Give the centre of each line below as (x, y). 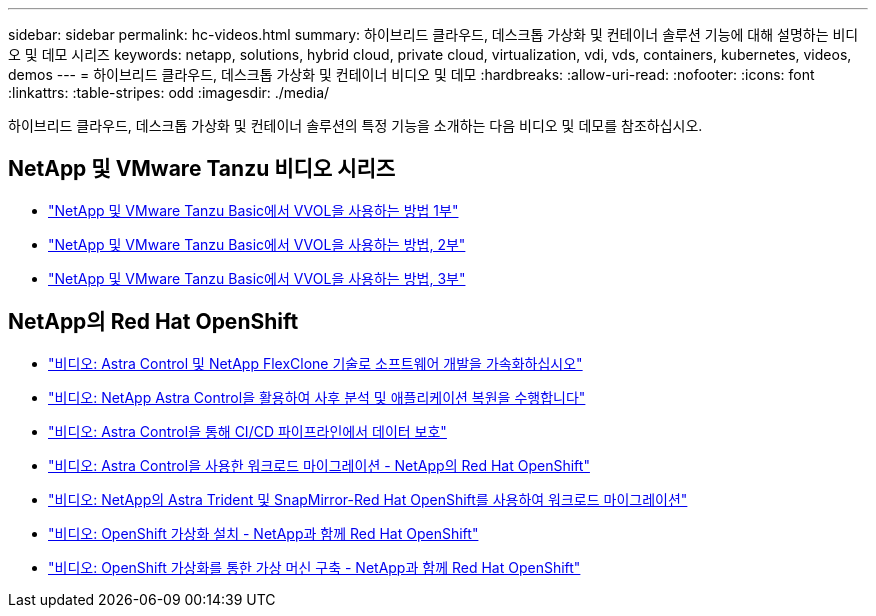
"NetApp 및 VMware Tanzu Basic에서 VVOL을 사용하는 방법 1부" (253, 210)
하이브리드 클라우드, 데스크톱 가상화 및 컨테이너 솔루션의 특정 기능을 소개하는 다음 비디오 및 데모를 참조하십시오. (355, 125)
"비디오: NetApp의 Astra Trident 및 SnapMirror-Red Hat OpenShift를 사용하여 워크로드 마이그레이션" (368, 499)
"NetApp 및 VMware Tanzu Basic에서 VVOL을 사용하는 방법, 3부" (257, 278)
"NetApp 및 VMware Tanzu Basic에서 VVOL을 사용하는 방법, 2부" (257, 244)
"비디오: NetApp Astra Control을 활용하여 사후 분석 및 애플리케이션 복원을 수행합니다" (317, 397)
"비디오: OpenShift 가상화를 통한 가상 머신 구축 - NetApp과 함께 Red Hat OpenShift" (314, 567)
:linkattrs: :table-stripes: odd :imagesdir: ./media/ (169, 92)
